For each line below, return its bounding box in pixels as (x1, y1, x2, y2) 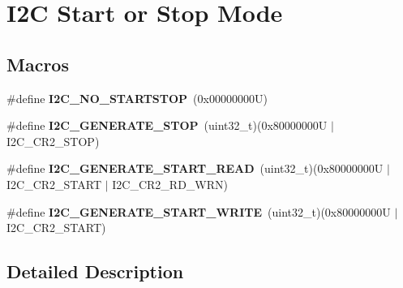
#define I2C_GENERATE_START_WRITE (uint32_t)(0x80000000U (6, 203, 391, 220)
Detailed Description (6, 259, 184, 284)
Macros (6, 51, 69, 76)
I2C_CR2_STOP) (6, 132, 100, 149)
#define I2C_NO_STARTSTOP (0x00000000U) (6, 89, 268, 106)
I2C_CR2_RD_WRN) (112, 175, 229, 192)
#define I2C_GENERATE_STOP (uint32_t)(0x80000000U (6, 117, 328, 134)
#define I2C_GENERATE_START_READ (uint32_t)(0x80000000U (6, 160, 384, 177)
